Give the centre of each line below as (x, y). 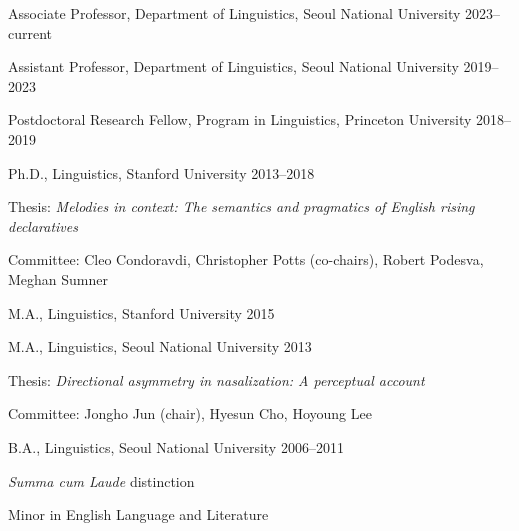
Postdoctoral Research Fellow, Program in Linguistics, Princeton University (240, 119)
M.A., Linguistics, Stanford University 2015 (141, 312)
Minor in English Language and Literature (138, 514)
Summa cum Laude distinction (101, 480)
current (30, 32)
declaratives (43, 225)
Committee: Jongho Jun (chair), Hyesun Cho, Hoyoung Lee (190, 413)
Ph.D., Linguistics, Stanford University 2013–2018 (161, 172)
